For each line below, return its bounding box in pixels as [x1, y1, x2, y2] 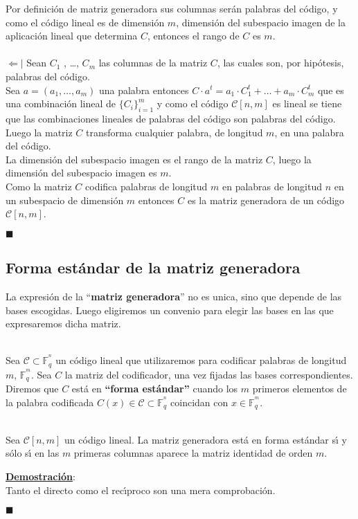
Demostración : [6, 469, 75, 484]
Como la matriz [6, 179, 72, 193]
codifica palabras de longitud [85, 179, 208, 193]
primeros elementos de [252, 381, 347, 396]
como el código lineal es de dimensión [6, 15, 165, 29]
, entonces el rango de [147, 28, 240, 43]
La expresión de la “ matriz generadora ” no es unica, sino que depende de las [6, 289, 342, 303]
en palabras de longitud [222, 179, 323, 193]
